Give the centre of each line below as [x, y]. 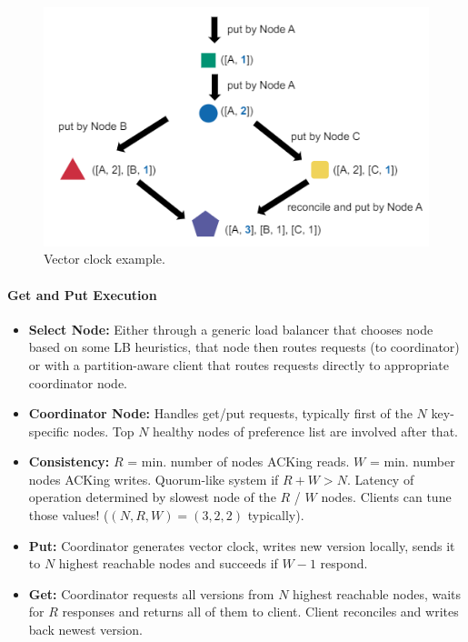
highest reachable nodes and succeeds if [168, 563]
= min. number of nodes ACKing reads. [239, 461]
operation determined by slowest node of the [152, 497]
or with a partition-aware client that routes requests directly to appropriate [239, 364]
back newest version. [85, 630]
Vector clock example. [105, 259]
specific [49, 431]
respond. [344, 563]
